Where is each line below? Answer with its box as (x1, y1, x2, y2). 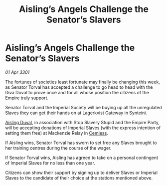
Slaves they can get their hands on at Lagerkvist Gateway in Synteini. (5, 110, 147, 116)
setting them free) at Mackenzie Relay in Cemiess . (5, 130, 108, 136)
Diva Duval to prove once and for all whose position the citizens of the (5, 89, 150, 95)
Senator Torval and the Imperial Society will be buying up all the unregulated (5, 104, 162, 110)
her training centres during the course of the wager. (5, 145, 112, 151)
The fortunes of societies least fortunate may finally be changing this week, (5, 79, 161, 85)
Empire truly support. (5, 95, 49, 101)
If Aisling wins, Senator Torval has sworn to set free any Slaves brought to (5, 140, 157, 146)
